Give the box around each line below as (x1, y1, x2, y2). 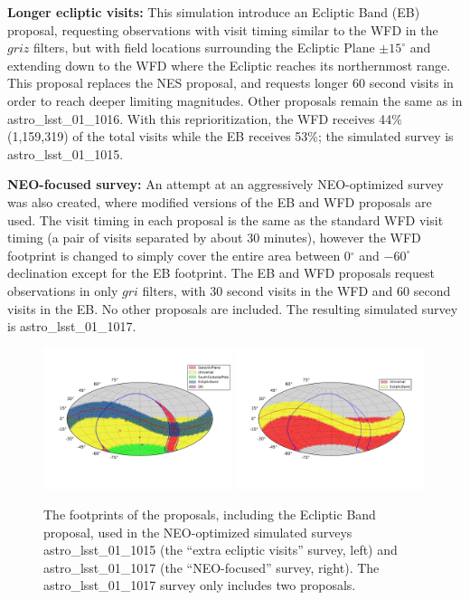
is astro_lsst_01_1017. (7, 317, 136, 336)
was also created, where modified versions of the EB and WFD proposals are (7, 192, 432, 211)
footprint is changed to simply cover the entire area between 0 (7, 245, 351, 264)
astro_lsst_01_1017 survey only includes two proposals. (43, 576, 356, 595)
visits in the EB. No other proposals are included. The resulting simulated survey (7, 299, 458, 318)
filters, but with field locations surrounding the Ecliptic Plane (33, 38, 375, 57)
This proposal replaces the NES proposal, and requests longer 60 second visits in (7, 73, 454, 92)
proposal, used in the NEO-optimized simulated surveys (43, 522, 352, 541)
